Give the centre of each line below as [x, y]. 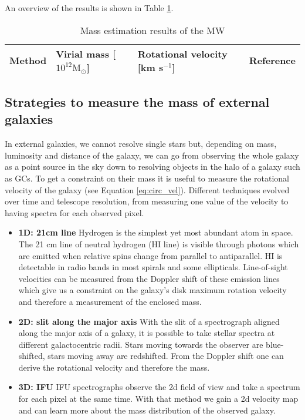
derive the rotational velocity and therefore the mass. [114, 367]
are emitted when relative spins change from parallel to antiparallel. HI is [150, 255]
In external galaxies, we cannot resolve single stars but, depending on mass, [141, 144]
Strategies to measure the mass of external [137, 101]
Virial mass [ [86, 53]
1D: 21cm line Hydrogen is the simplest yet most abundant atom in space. [156, 232]
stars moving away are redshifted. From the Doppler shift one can [166, 356]
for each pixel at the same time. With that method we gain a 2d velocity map [158, 399]
